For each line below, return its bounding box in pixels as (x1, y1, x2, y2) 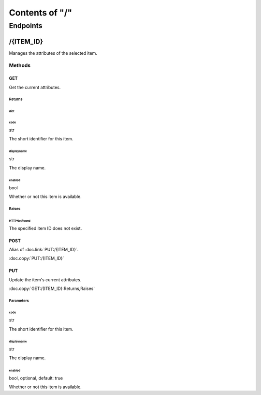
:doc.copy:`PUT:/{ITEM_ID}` (9, 256, 65, 261)
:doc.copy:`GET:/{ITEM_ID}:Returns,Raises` (9, 286, 95, 291)
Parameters (9, 298, 29, 303)
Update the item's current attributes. (9, 276, 82, 283)
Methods (9, 62, 31, 69)
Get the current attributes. (9, 84, 61, 90)
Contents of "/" (9, 7, 72, 18)
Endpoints (9, 21, 43, 30)
